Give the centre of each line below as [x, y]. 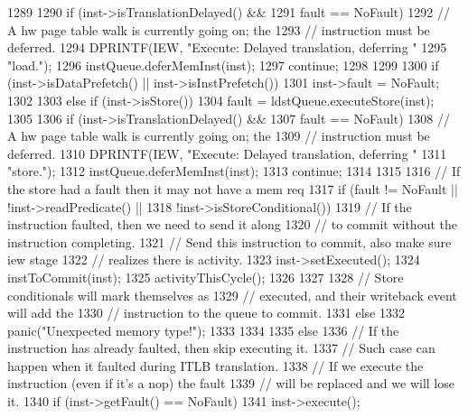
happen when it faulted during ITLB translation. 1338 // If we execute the [215, 365]
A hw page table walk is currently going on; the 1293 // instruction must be [219, 29]
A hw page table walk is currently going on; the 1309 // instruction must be [219, 136]
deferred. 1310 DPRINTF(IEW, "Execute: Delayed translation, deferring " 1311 [227, 153]
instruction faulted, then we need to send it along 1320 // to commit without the [232, 224]
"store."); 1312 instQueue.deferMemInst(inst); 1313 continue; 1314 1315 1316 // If [234, 171]
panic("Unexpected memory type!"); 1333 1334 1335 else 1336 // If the [203, 330]
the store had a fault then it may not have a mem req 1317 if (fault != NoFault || [233, 188]
